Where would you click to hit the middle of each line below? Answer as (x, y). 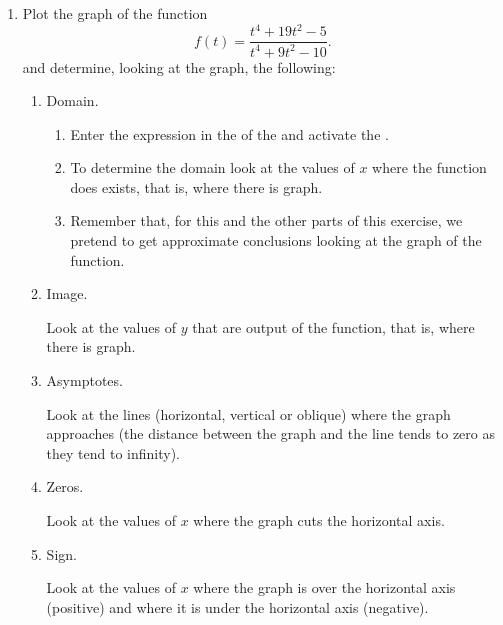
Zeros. (65, 486)
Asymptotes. (84, 380)
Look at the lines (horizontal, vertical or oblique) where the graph (248, 413)
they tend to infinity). (113, 452)
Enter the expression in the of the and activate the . (229, 133)
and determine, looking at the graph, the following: (179, 66)
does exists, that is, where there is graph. (196, 186)
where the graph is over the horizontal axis (324, 587)
